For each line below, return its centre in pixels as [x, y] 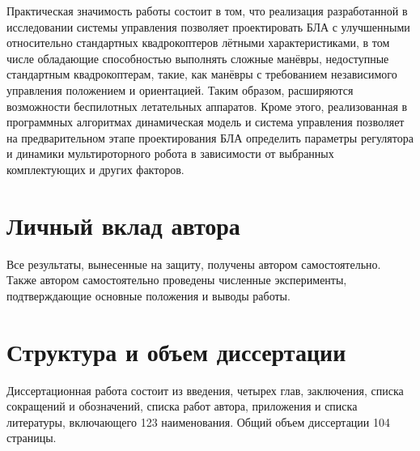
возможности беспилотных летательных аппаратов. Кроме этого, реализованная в [207, 106]
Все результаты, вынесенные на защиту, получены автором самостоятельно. [194, 264]
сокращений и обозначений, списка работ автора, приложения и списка [182, 406]
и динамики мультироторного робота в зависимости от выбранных [170, 153]
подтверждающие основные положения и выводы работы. [148, 295]
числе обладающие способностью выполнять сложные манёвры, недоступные [198, 58]
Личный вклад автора [123, 225]
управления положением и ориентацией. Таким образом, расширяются [180, 89]
